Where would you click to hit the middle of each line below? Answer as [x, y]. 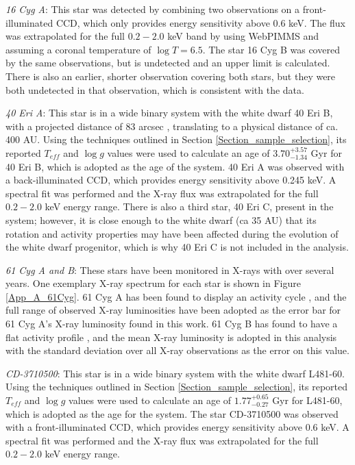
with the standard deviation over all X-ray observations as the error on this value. [177, 350]
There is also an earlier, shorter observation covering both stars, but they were [171, 76]
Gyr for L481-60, [307, 400]
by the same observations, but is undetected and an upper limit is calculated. [168, 63]
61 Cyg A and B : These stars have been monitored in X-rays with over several [170, 269]
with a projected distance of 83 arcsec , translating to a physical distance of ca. [172, 126]
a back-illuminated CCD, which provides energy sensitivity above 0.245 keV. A [171, 180]
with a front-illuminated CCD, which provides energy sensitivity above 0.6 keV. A [177, 427]
